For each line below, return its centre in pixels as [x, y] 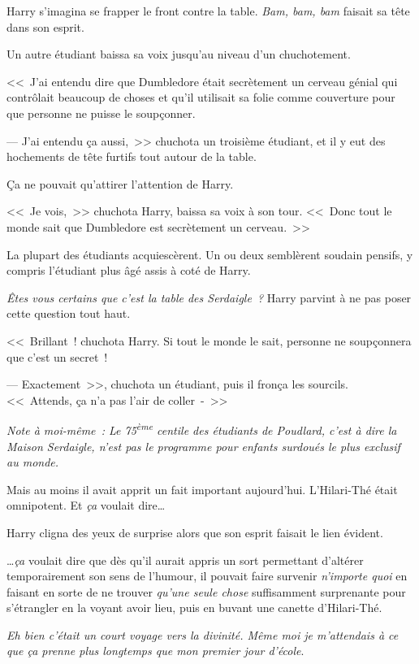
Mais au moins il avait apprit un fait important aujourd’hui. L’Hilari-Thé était [202, 489]
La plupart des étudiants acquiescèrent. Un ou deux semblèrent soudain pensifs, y [210, 254]
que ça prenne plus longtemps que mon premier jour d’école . [156, 651]
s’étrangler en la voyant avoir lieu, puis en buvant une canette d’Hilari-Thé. [194, 608]
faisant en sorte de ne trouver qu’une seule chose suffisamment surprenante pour [206, 591]
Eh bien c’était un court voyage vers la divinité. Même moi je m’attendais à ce [203, 634]
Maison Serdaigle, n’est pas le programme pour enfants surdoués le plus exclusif [203, 446]
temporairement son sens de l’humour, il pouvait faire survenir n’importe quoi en [207, 576]
